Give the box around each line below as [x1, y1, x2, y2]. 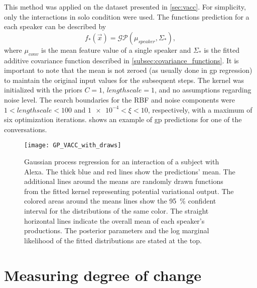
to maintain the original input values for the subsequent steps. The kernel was [4, 74, 244, 85]
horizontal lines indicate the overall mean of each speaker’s [24, 215, 205, 226]
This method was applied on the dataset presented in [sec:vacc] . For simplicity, [4, 2, 246, 12]
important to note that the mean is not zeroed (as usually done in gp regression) [4, 65, 252, 75]
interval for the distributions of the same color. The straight [24, 205, 209, 216]
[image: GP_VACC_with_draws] [24, 142, 121, 149]
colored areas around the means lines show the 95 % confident [24, 196, 216, 206]
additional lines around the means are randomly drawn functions [24, 176, 223, 186]
